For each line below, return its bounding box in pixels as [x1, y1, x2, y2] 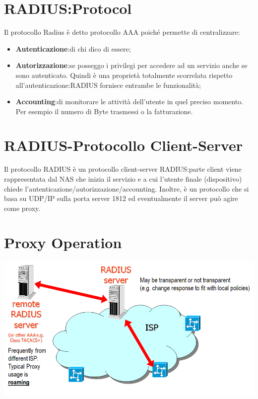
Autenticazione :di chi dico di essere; [15, 43, 131, 54]
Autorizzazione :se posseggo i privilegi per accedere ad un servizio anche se [15, 60, 248, 70]
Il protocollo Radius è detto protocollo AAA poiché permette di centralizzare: [4, 27, 240, 37]
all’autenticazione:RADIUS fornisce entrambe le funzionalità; [15, 79, 201, 90]
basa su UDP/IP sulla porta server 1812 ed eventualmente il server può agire [4, 193, 238, 203]
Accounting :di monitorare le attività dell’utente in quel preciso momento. [15, 96, 244, 107]
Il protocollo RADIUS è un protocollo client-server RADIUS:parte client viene [4, 164, 242, 174]
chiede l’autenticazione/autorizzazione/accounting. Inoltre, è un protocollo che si [4, 183, 249, 194]
